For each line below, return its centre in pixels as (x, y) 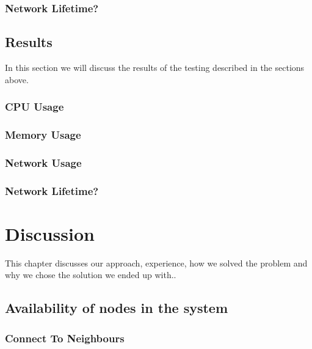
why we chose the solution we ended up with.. (91, 275)
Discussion (50, 233)
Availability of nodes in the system (117, 308)
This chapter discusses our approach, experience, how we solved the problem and (156, 263)
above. (17, 79)
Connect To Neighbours (65, 338)
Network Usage (43, 162)
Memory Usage (43, 134)
